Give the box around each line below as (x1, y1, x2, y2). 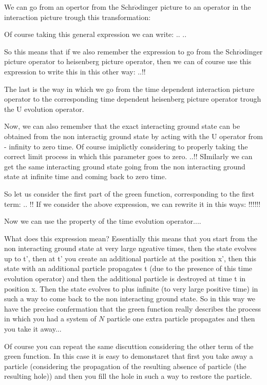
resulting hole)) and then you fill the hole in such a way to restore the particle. (4, 371, 252, 381)
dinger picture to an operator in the (138, 2, 251, 12)
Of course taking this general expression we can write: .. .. (4, 29, 187, 40)
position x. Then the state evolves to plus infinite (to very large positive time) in (4, 283, 258, 294)
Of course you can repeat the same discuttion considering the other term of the (4, 340, 254, 351)
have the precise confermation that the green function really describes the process (4, 303, 261, 314)
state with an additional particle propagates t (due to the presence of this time (4, 263, 253, 274)
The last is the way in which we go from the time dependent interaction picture (4, 83, 255, 94)
